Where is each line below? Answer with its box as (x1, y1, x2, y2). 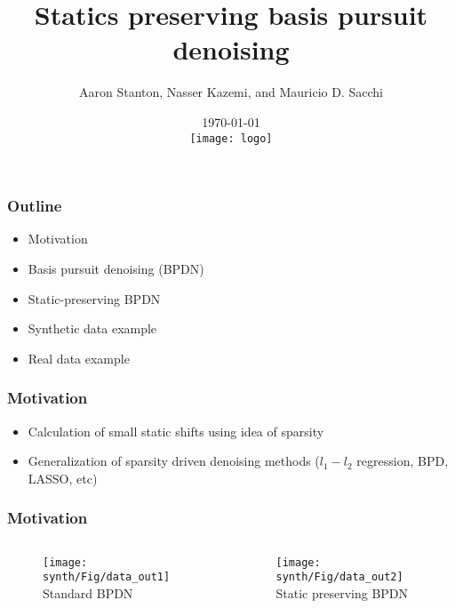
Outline (7, 195, 62, 217)
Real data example (28, 348, 130, 367)
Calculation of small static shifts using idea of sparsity (28, 421, 324, 440)
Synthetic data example (28, 319, 157, 338)
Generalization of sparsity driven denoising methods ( (28, 452, 320, 470)
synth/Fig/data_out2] (275, 571, 403, 584)
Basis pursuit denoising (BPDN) (28, 260, 204, 278)
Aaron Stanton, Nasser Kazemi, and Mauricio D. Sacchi (79, 83, 383, 101)
